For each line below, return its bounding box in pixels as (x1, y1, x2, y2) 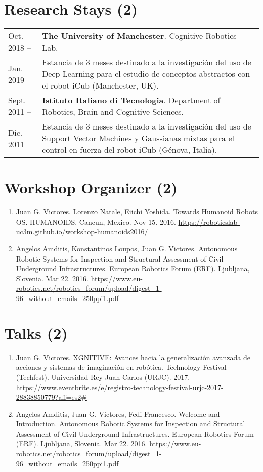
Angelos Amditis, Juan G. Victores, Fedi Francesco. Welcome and (16, 408, 220, 419)
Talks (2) (4, 322, 68, 343)
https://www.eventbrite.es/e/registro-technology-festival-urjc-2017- (16, 381, 224, 392)
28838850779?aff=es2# (16, 392, 87, 402)
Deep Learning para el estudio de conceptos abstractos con (42, 68, 250, 80)
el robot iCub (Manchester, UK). (42, 79, 159, 92)
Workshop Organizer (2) (4, 177, 178, 198)
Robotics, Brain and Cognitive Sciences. (42, 106, 184, 118)
